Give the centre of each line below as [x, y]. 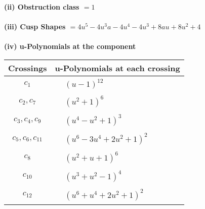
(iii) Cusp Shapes [35, 27]
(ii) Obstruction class [42, 7]
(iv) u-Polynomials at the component [70, 46]
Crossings [28, 68]
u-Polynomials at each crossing [117, 68]
